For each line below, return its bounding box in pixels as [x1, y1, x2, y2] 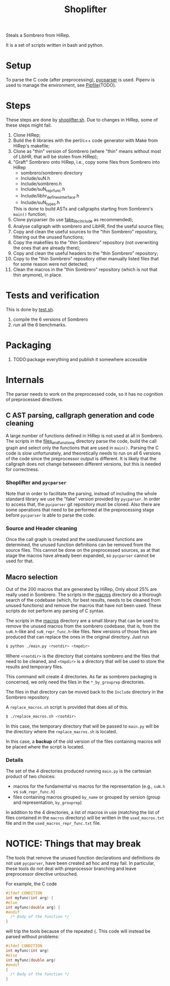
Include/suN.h [20, 175, 50, 182]
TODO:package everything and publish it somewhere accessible [13, 356, 147, 363]
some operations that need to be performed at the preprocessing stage [6, 506, 154, 513]
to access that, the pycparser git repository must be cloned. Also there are [6, 501, 160, 507]
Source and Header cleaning [6, 525, 77, 532]
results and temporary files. [6, 664, 63, 670]
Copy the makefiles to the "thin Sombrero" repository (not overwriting [13, 240, 159, 246]
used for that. [6, 558, 34, 564]
